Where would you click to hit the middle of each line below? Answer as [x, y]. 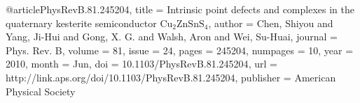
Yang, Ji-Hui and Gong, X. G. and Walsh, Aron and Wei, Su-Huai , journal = [172, 37]
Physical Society [41, 91]
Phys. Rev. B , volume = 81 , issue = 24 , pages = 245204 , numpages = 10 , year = [180, 50]
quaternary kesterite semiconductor [81, 23]
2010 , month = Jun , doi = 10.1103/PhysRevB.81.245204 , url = [141, 64]
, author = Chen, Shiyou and [271, 23]
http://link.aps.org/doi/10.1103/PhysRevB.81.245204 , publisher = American [171, 77]
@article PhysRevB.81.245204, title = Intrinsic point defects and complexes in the [180, 9]
